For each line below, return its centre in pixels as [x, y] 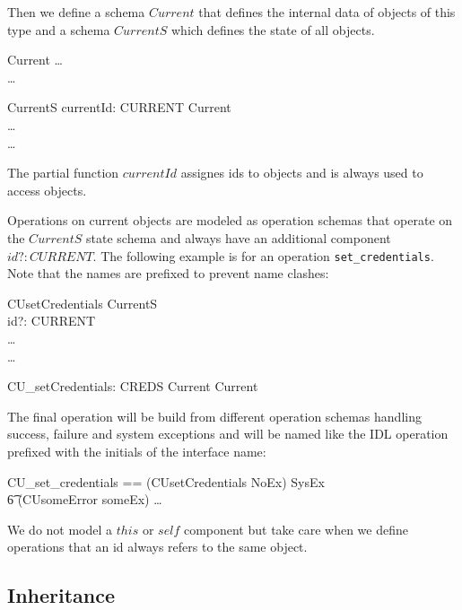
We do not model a [60, 529]
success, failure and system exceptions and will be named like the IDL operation [228, 434]
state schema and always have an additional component [239, 237]
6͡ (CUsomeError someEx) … [85, 499]
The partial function [63, 173]
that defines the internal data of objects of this [327, 12]
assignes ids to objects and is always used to [302, 173]
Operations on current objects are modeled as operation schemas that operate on [230, 220]
